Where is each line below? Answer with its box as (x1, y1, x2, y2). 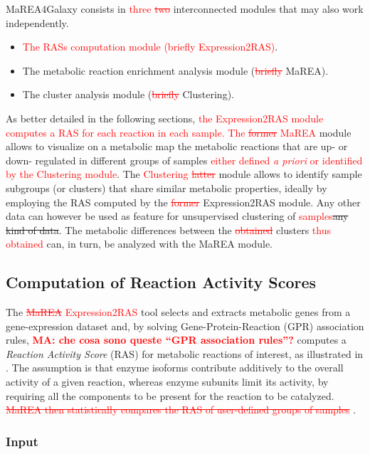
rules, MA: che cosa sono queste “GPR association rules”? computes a (6, 332, 347, 347)
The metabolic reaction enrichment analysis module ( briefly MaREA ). (22, 63, 329, 78)
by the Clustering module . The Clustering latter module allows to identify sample (6, 167, 362, 181)
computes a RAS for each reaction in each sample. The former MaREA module (6, 125, 351, 139)
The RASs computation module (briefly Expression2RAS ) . (22, 39, 278, 54)
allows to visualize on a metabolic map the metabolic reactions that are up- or (6, 139, 348, 154)
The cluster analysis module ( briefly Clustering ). (22, 87, 234, 102)
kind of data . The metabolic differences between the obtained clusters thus (6, 222, 331, 237)
